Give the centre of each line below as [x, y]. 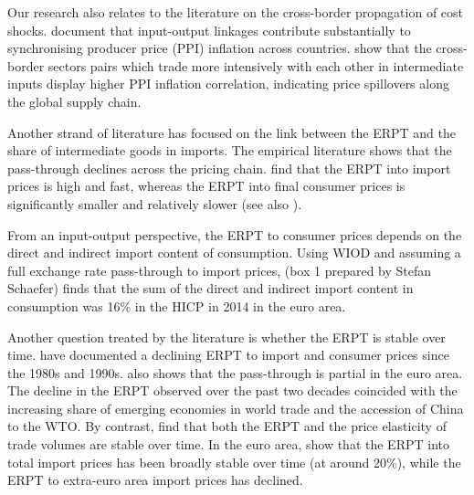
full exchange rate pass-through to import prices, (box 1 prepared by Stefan [220, 270]
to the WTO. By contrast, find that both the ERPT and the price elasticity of [227, 426]
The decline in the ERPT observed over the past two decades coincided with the [232, 390]
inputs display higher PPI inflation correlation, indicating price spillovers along [228, 84]
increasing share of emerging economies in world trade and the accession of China [236, 408]
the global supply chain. [74, 101]
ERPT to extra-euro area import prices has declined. [155, 480]
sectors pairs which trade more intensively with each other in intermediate [256, 65]
